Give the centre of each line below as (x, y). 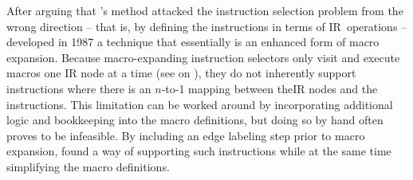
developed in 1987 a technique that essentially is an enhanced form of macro (193, 42)
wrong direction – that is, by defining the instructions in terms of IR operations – (207, 26)
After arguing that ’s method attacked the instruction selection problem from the (205, 10)
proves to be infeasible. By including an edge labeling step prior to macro (186, 135)
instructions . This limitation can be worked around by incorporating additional (200, 104)
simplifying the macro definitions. (88, 166)
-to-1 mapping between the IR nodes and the (269, 88)
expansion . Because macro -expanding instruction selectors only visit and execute (203, 57)
